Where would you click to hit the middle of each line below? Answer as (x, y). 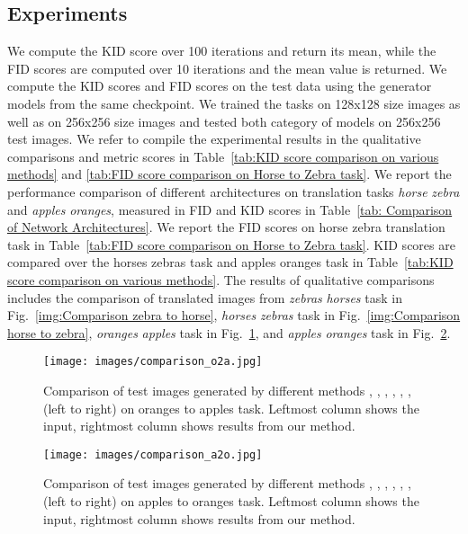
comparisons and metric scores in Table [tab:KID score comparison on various (223, 156)
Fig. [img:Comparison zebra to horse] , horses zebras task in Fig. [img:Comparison (234, 315)
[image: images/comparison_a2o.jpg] (153, 454)
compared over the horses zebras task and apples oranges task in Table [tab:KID (230, 262)
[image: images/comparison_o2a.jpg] (153, 362)
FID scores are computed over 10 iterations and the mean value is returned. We (227, 68)
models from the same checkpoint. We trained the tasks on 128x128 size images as (234, 103)
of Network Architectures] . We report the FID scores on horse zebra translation (226, 227)
